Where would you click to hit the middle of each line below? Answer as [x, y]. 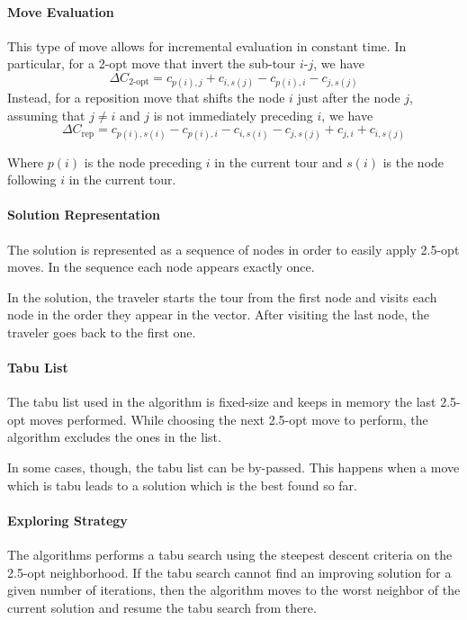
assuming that [46, 115]
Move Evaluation [61, 11]
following [32, 180]
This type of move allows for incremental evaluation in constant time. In [207, 45]
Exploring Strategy [67, 520]
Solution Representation [84, 215]
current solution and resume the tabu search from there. [162, 607]
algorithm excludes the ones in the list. [114, 437]
